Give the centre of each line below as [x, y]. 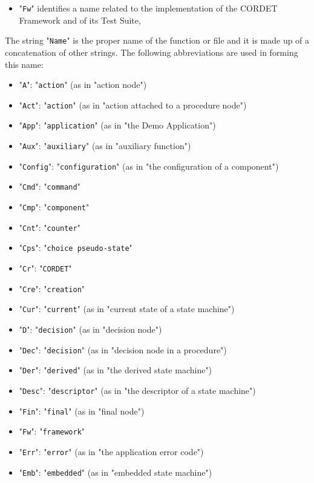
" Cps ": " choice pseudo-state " [76, 248]
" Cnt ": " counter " [50, 227]
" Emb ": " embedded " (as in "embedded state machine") [116, 472]
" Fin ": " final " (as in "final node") [82, 411]
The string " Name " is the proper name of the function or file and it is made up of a [157, 40]
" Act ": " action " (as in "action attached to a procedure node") [133, 105]
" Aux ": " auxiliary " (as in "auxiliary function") [105, 146]
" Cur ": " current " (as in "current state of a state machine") [127, 309]
